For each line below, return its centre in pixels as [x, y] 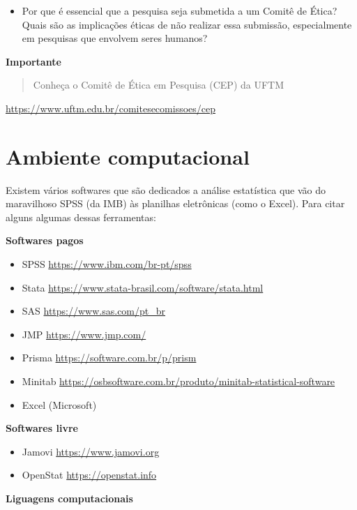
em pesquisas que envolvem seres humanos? [115, 38]
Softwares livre [42, 428]
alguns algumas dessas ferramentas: [81, 217]
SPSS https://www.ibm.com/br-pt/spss [107, 264]
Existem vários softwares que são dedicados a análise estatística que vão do [166, 189]
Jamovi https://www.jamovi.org [91, 451]
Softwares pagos [45, 240]
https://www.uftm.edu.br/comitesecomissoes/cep [111, 108]
